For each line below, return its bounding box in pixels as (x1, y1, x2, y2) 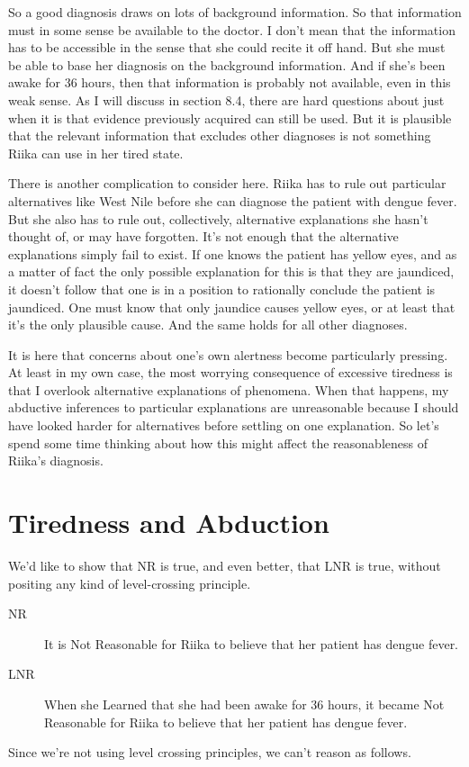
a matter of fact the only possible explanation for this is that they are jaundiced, (8, 262, 455, 281)
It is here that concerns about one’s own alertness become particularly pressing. (8, 345, 448, 364)
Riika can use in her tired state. (8, 143, 184, 162)
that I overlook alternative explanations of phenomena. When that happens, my (8, 380, 449, 399)
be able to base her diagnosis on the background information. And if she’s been (8, 55, 446, 74)
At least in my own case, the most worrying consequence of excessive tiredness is (8, 363, 453, 382)
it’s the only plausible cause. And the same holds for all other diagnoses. (8, 315, 408, 334)
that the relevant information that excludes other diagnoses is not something (8, 126, 431, 145)
